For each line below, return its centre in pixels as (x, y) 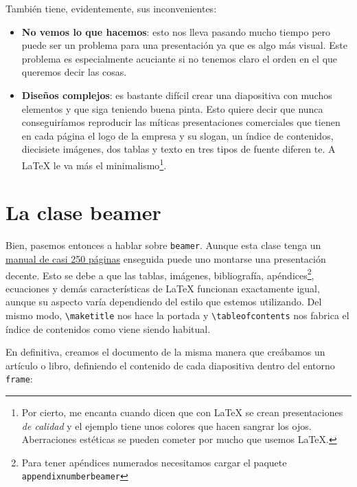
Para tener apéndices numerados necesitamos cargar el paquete (154, 462)
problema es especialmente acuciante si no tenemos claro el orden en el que (180, 58)
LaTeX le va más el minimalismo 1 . (94, 164)
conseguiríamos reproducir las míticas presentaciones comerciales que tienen (181, 122)
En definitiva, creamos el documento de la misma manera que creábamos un (165, 352)
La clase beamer (83, 212)
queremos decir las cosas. (74, 72)
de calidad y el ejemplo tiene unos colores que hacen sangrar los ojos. (166, 425)
